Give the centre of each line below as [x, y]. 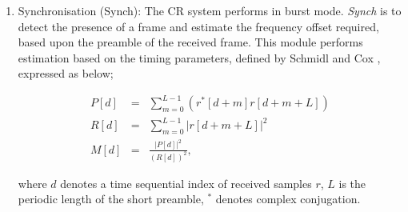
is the [352, 183]
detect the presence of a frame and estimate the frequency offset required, [198, 26]
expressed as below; [66, 73]
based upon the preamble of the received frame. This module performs [190, 42]
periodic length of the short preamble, [111, 199]
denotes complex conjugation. [288, 199]
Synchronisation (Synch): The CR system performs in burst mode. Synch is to [210, 10]
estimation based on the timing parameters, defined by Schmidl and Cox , [199, 57]
